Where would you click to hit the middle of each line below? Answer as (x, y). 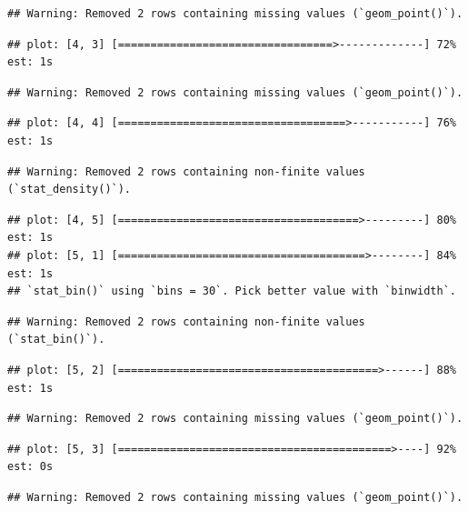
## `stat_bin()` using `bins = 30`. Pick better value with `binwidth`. (232, 291)
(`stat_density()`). (70, 190)
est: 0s (30, 467)
